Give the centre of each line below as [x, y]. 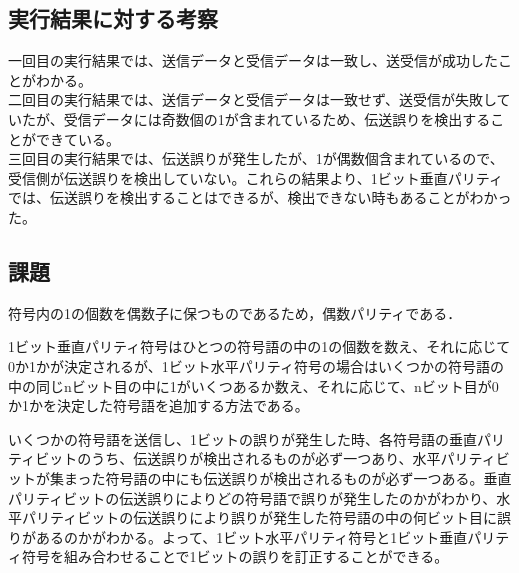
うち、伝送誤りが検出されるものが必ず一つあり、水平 [266, 458]
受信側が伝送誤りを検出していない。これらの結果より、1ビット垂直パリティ [255, 177]
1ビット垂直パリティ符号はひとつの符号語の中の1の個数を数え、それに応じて [259, 346]
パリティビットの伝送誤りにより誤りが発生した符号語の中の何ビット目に [259, 517]
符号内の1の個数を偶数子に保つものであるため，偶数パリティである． [235, 312]
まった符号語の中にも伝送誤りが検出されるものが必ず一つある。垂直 [287, 477]
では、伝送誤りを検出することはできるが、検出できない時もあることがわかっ [260, 197]
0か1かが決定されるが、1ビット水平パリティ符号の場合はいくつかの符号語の [256, 365]
